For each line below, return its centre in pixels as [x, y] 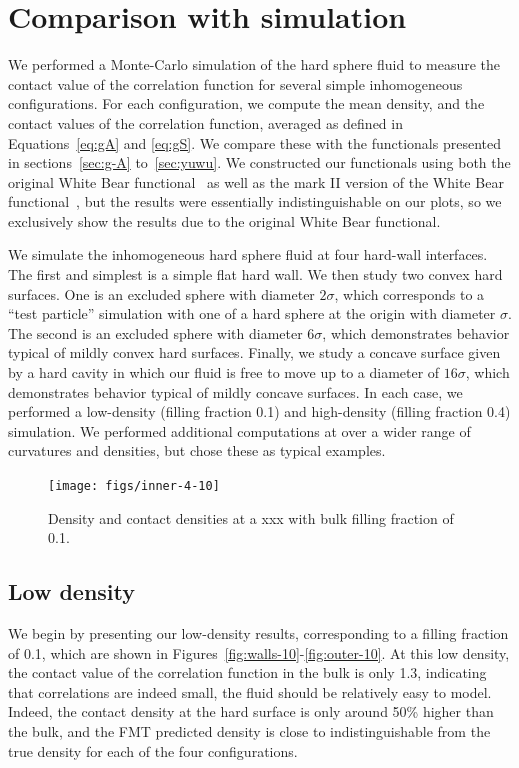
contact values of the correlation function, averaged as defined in [205, 122]
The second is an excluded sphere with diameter [155, 332]
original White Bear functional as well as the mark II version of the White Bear [256, 181]
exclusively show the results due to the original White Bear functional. [224, 220]
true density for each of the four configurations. [153, 750]
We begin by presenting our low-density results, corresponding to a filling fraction [258, 633]
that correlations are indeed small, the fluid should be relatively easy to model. [250, 691]
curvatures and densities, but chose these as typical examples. [197, 450]
